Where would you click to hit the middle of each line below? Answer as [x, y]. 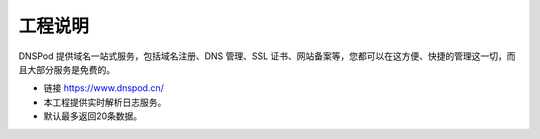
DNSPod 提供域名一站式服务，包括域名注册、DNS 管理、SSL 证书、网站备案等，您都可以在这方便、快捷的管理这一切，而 [267, 56]
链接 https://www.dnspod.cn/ [103, 88]
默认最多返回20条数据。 [93, 116]
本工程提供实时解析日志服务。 [105, 102]
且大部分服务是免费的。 [66, 69]
